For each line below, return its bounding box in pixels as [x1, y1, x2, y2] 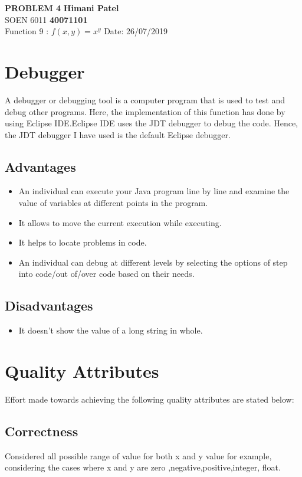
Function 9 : [5, 25, 49, 37]
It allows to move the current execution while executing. [18, 216, 222, 228]
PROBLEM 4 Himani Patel [5, 2, 119, 14]
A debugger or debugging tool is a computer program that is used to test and [5, 93, 285, 106]
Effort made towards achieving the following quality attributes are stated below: [5, 393, 294, 405]
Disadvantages [5, 296, 93, 315]
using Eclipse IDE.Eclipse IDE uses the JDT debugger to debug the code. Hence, [5, 117, 298, 129]
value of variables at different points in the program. [18, 197, 208, 209]
